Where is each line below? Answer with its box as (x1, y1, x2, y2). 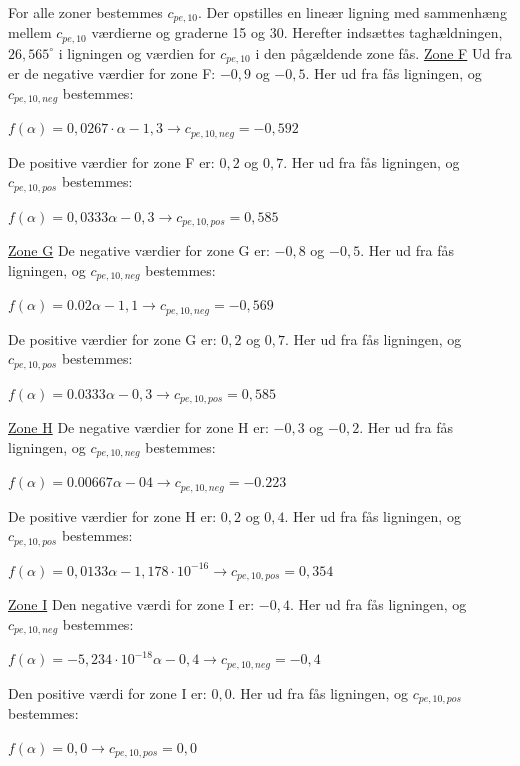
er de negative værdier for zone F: (8, 63, 216, 84)
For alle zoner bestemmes (8, 2, 163, 22)
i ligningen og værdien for (58, 42, 216, 63)
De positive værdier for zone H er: (8, 505, 217, 526)
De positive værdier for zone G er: (8, 328, 217, 349)
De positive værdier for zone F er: (8, 151, 215, 172)
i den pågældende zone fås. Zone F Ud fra (255, 42, 512, 63)
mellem (8, 22, 52, 43)
